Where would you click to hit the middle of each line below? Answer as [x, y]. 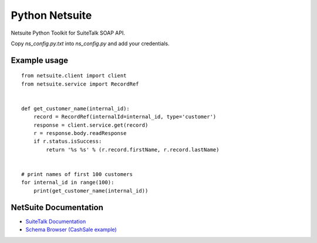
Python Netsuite [51, 15]
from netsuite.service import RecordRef [80, 84]
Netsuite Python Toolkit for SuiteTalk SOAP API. [68, 33]
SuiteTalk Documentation [56, 221]
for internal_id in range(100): [68, 183]
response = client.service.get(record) [91, 125]
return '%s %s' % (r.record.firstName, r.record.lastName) [133, 149]
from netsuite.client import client [74, 76]
